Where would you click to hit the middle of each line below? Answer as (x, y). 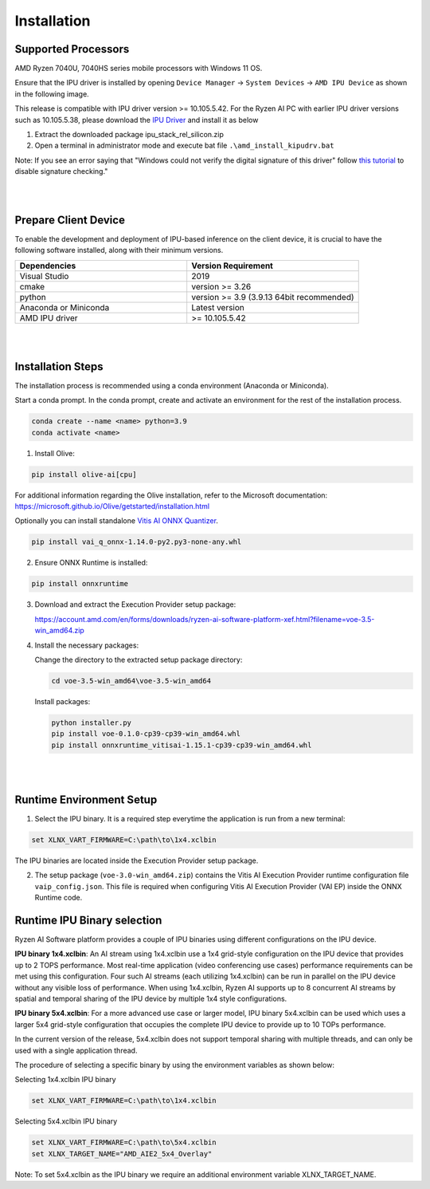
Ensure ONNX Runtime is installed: (91, 563)
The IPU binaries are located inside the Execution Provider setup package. (137, 860)
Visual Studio (44, 276)
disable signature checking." (61, 171)
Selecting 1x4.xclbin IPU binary (65, 1080)
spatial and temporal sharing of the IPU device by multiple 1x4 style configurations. (151, 998)
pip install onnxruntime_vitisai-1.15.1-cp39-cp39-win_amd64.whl (182, 745)
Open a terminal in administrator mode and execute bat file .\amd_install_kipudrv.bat (184, 146)
